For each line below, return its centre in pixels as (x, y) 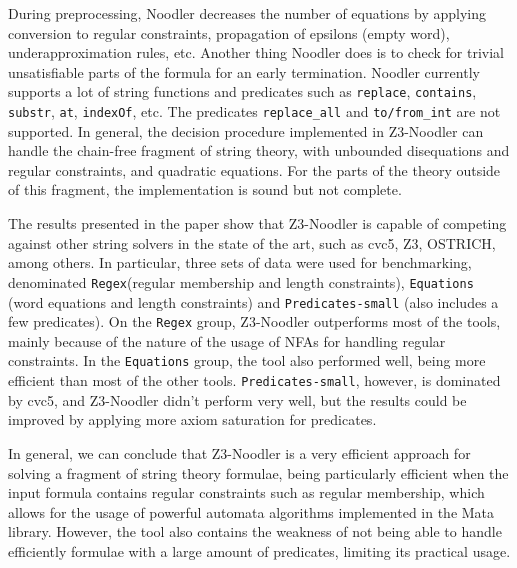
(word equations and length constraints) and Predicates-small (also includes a (253, 301)
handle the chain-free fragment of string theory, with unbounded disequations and (259, 150)
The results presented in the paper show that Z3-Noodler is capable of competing (257, 223)
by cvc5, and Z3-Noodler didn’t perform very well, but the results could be (237, 399)
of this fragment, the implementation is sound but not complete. (205, 189)
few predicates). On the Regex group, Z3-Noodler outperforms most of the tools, (254, 321)
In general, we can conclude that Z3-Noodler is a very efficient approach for (239, 452)
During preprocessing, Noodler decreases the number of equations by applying (247, 13)
